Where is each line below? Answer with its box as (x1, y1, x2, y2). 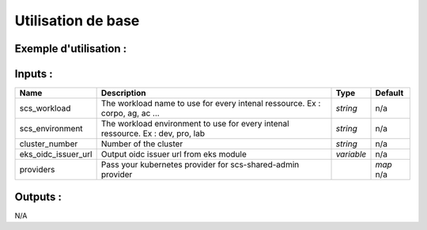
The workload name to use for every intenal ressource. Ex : (100, 98, 321, 109)
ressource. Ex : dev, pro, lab (100, 128, 206, 139)
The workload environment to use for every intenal (100, 119, 289, 130)
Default (375, 88, 404, 99)
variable (335, 149, 367, 160)
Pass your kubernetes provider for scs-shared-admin (100, 159, 300, 170)
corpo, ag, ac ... (100, 107, 160, 119)
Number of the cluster (100, 138, 183, 149)
